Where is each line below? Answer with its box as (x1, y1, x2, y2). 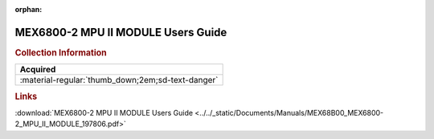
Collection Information (14, 47, 108, 58)
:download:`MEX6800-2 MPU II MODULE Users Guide (14, 108, 193, 117)
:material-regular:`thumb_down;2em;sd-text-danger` (19, 75, 219, 86)
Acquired (19, 64, 56, 76)
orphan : (14, 5, 43, 14)
